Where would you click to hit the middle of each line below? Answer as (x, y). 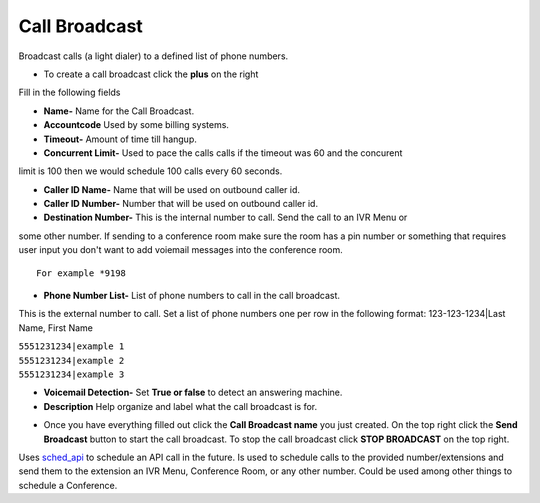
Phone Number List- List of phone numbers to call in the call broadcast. (191, 296)
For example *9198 (81, 273)
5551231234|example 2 (71, 360)
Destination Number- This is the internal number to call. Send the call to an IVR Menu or (225, 217)
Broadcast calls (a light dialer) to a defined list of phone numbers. (153, 56)
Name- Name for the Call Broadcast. (119, 111)
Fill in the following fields (69, 92)
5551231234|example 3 (71, 374)
